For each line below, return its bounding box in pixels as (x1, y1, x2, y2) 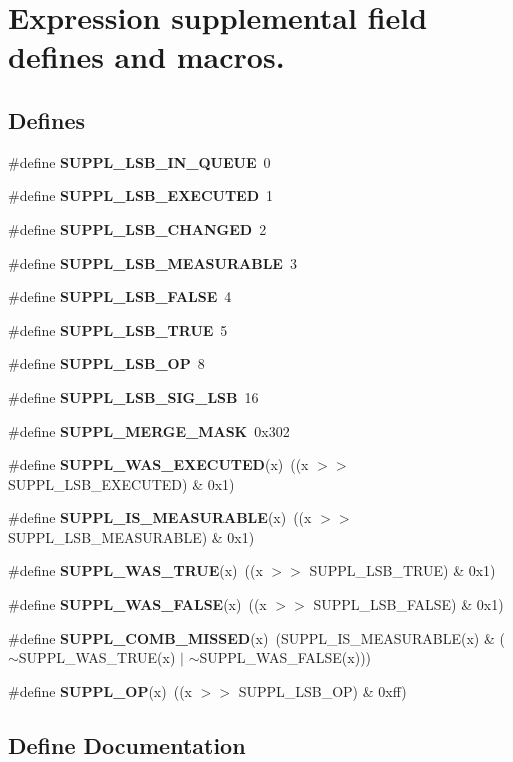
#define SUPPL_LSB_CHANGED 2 (8, 218, 267, 239)
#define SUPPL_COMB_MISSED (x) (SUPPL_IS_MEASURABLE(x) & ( (8, 627, 505, 648)
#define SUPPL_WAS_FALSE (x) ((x (8, 594, 267, 615)
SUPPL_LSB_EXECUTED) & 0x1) (8, 473, 235, 494)
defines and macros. (8, 36, 285, 77)
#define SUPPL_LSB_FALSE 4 (8, 286, 232, 307)
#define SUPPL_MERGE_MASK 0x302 (8, 420, 290, 441)
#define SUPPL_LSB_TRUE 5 (8, 319, 228, 340)
